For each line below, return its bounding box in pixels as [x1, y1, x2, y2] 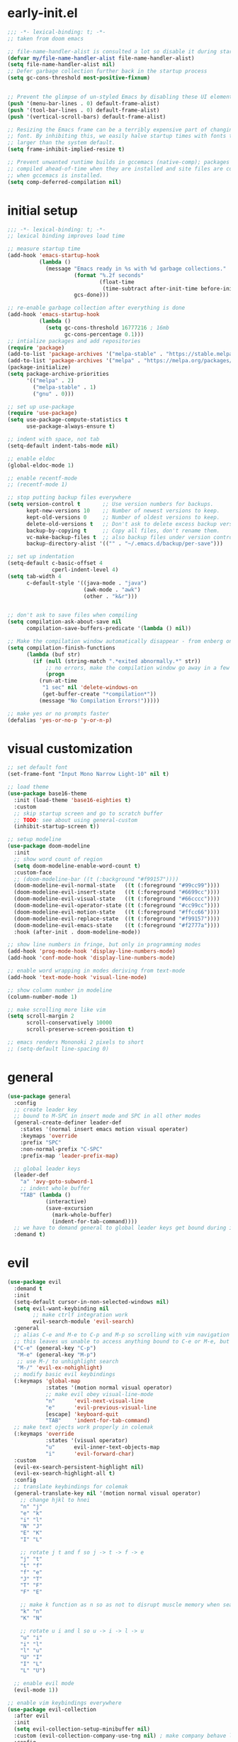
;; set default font [7, 764, 69, 772]
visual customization [7, 740, 133, 757]
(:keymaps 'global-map [13, 1378, 81, 1385]
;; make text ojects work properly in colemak [13, 1424, 154, 1431]
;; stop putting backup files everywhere [7, 494, 132, 502]
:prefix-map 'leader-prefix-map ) [20, 1152, 119, 1159]
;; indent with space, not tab [7, 435, 100, 443]
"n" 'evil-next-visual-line [45, 1397, 144, 1405]
